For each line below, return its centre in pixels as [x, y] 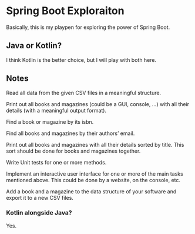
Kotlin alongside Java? [39, 213]
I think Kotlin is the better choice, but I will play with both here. [81, 60]
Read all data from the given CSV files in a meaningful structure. [84, 93]
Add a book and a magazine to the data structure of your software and [91, 191]
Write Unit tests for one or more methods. [56, 162]
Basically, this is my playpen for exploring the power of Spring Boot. [88, 27]
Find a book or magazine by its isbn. [50, 121]
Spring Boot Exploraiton [65, 11]
